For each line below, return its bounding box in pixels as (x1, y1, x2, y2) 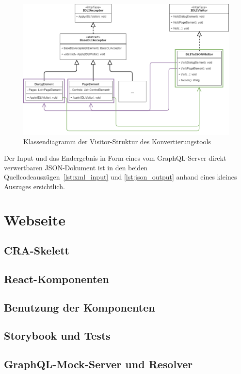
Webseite (4, 209, 65, 229)
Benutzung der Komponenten (4, 299, 155, 314)
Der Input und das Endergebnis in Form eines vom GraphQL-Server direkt (4, 152, 226, 163)
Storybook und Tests (4, 328, 111, 343)
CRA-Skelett (4, 243, 69, 258)
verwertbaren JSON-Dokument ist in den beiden (4, 162, 148, 172)
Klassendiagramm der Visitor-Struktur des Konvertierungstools (23, 136, 211, 147)
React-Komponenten (4, 271, 109, 286)
